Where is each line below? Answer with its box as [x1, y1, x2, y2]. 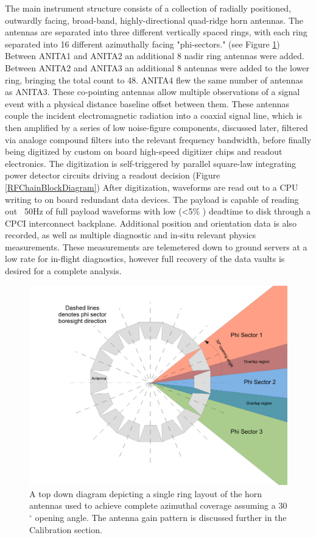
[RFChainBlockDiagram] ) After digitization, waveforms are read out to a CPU [5, 180, 298, 193]
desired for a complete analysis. [5, 264, 122, 277]
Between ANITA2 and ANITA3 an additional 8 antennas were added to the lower [5, 61, 310, 74]
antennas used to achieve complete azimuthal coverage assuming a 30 [29, 499, 287, 512]
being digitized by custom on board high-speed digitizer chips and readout [5, 145, 283, 158]
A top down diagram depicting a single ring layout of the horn [29, 487, 262, 500]
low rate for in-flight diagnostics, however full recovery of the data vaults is [5, 252, 285, 265]
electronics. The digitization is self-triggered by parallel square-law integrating [5, 157, 297, 169]
